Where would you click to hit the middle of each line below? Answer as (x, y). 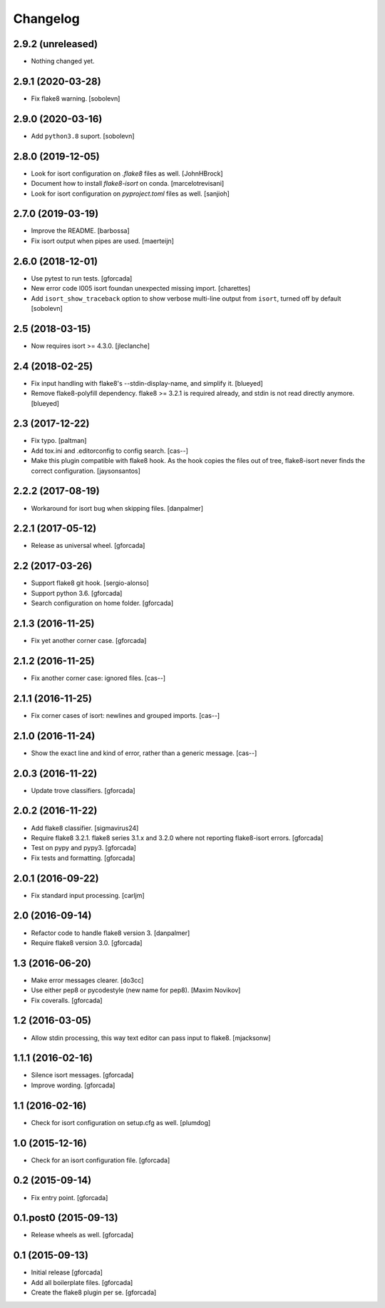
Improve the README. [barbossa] (80, 231)
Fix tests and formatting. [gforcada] (83, 858)
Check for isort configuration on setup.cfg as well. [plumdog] (121, 1122)
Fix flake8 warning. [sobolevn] (76, 98)
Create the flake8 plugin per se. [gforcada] (94, 1292)
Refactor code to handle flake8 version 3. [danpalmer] (111, 933)
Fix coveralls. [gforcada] (67, 1000)
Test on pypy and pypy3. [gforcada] (84, 848)
